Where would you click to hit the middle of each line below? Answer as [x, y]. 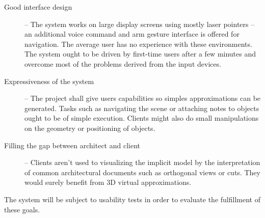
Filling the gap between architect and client [72, 145]
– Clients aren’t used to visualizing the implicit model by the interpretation [142, 162]
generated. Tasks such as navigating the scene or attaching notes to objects [142, 108]
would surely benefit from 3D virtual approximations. [108, 182]
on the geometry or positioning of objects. [90, 128]
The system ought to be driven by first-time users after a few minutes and [140, 54]
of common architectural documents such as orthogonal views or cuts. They [142, 172]
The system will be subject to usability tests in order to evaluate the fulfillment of [132, 199]
